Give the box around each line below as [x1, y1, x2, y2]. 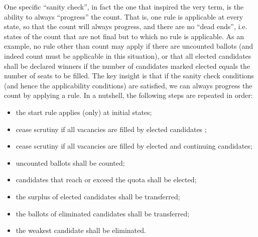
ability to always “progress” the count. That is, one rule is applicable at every [4, 11, 243, 22]
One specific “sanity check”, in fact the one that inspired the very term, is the [4, 2, 244, 12]
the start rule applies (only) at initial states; [16, 106, 152, 117]
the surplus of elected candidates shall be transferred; [16, 191, 180, 201]
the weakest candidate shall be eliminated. [16, 225, 146, 235]
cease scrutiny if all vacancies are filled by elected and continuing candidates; [16, 141, 252, 151]
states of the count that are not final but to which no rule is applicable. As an [4, 31, 244, 41]
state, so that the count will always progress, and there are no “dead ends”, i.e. [4, 21, 247, 32]
